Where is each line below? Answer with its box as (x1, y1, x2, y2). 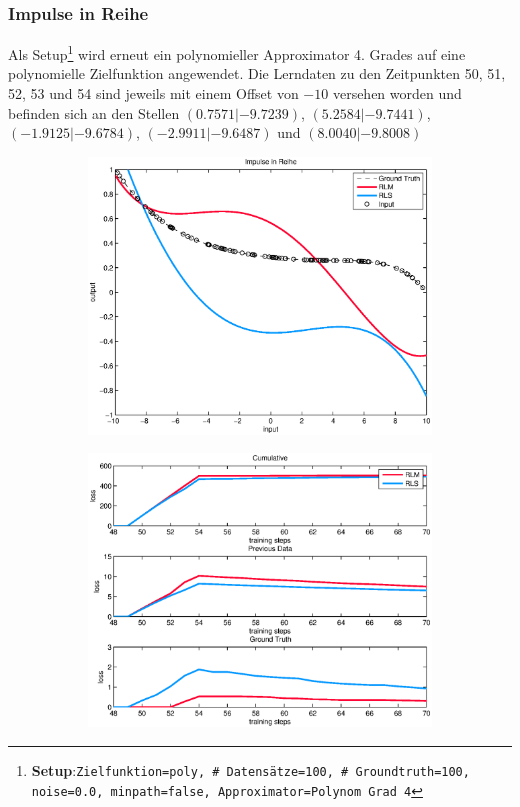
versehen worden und (332, 83, 462, 104)
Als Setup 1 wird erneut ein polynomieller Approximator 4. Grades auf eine (8, 41, 466, 64)
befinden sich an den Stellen (8, 102, 180, 123)
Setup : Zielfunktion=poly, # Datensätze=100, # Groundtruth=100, (31, 759, 470, 780)
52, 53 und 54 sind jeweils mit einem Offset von (8, 83, 299, 104)
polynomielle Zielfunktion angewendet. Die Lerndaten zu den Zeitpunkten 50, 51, (8, 63, 506, 84)
